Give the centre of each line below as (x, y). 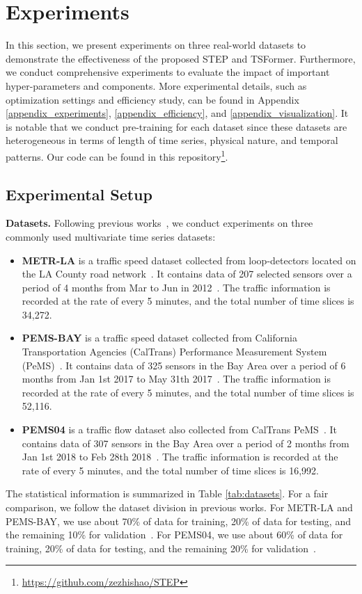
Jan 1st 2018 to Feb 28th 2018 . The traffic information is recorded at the (180, 457)
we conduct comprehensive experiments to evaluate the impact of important (168, 72)
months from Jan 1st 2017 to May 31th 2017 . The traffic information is (176, 379)
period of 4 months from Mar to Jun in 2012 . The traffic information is (176, 287)
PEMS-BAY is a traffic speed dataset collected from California (159, 338)
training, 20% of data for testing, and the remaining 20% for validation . (161, 548)
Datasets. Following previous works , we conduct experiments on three (159, 223)
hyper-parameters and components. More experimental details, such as (156, 85)
